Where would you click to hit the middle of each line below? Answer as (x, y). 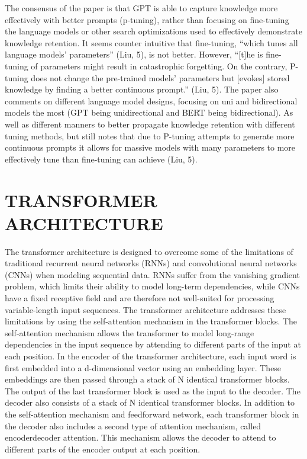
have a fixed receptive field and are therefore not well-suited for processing (140, 298)
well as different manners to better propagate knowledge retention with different (150, 124)
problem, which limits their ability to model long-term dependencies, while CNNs (152, 286)
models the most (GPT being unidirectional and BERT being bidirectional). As (149, 112)
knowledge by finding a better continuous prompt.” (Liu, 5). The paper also (142, 89)
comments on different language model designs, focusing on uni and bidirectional (151, 101)
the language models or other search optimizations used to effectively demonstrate (153, 31)
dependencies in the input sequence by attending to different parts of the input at (153, 344)
